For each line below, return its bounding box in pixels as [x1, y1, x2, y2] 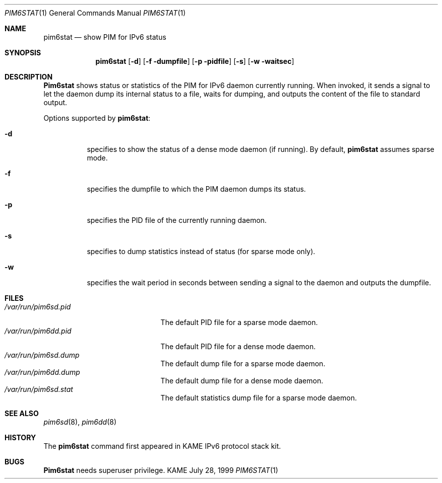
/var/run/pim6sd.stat [5, 385, 73, 393]
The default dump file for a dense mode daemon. [160, 376, 324, 385]
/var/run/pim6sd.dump [5, 351, 80, 359]
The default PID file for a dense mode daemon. [160, 342, 316, 351]
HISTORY [5, 433, 36, 442]
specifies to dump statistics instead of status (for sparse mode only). [87, 247, 315, 256]
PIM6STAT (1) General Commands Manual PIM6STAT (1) [5, 9, 186, 17]
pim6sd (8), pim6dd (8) [43, 418, 117, 426]
